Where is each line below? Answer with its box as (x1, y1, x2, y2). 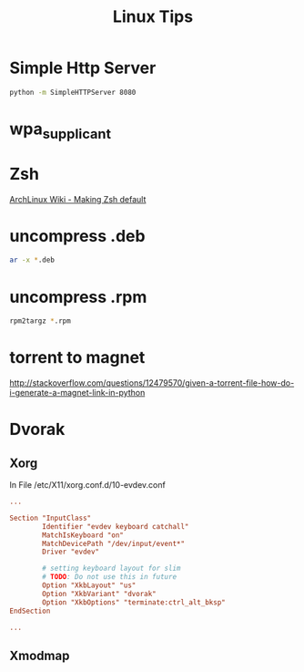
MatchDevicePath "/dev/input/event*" (42, 539, 185, 548)
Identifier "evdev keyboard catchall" (42, 522, 189, 531)
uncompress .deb (9, 225, 146, 246)
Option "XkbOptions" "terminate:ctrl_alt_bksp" (42, 597, 226, 607)
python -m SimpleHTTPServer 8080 (9, 88, 137, 97)
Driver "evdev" (42, 547, 100, 557)
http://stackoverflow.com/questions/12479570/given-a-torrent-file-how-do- (9, 377, 295, 388)
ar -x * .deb (9, 255, 55, 265)
